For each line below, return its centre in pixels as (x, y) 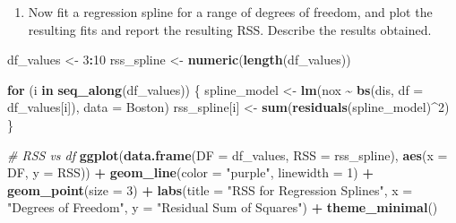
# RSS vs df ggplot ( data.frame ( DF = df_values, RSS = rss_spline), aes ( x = (228, 154)
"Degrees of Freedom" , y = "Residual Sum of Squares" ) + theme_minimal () (223, 207)
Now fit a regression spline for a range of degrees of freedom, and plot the (230, 12)
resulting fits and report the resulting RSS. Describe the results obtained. (230, 29)
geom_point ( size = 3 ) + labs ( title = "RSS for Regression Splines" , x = (210, 189)
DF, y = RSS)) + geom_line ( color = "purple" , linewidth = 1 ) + (190, 172)
